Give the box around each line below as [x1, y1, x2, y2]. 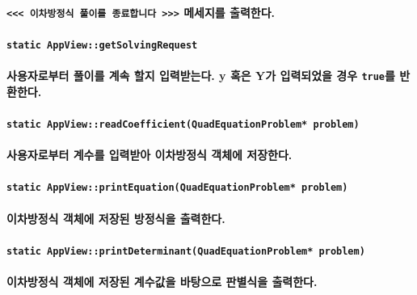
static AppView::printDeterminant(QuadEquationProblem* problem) [6, 245, 365, 257]
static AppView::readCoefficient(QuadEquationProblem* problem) [6, 118, 360, 130]
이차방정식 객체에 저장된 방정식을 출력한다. [6, 209, 225, 226]
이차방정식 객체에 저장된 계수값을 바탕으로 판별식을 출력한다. [6, 273, 318, 290]
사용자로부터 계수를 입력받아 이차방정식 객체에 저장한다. [6, 146, 293, 163]
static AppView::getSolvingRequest [6, 39, 198, 51]
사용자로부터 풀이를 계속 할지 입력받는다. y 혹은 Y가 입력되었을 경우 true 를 [6, 67, 395, 84]
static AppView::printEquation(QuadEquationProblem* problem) [6, 182, 348, 194]
